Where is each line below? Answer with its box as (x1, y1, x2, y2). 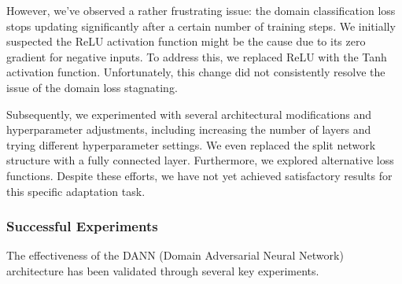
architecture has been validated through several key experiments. (6, 262, 319, 278)
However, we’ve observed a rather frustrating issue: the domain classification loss (6, 2, 396, 18)
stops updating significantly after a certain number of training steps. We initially (6, 17, 396, 34)
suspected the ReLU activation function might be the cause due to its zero (6, 33, 366, 50)
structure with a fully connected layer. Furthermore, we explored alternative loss (6, 152, 394, 168)
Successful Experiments (6, 216, 158, 236)
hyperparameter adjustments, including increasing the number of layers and (6, 121, 371, 138)
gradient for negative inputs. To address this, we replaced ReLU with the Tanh (6, 48, 387, 65)
